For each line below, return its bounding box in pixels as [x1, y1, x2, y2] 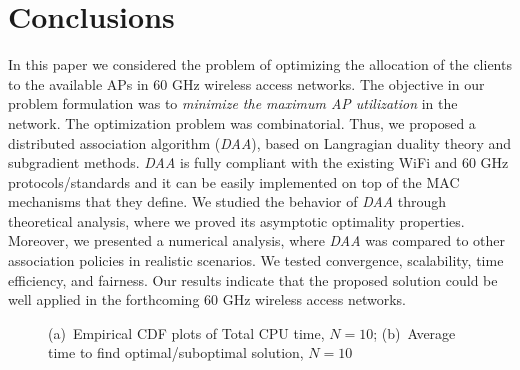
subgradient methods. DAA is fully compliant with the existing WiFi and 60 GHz [8, 152, 509, 173]
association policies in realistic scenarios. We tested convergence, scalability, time [8, 250, 504, 271]
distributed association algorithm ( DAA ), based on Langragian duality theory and [8, 132, 512, 153]
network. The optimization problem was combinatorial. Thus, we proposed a [8, 112, 476, 133]
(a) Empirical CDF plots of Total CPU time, [48, 322, 325, 343]
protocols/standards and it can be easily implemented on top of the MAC [8, 171, 460, 192]
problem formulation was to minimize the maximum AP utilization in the [8, 93, 458, 114]
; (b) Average [373, 322, 456, 343]
